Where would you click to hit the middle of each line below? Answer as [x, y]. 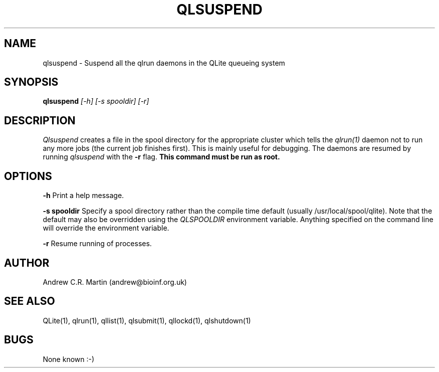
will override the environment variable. [106, 228]
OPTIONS [28, 176]
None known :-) [69, 359]
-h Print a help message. [83, 196]
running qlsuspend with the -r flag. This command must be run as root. [161, 157]
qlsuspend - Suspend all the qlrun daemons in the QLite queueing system [164, 63]
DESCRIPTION [40, 120]
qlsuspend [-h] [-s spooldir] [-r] [96, 101]
